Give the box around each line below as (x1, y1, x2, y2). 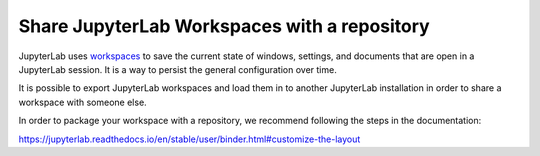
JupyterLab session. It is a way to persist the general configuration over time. (18, 63, 337, 75)
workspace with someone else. (18, 96, 147, 108)
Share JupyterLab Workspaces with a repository (18, 15, 430, 37)
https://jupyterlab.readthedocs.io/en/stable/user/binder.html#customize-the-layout (18, 133, 361, 145)
